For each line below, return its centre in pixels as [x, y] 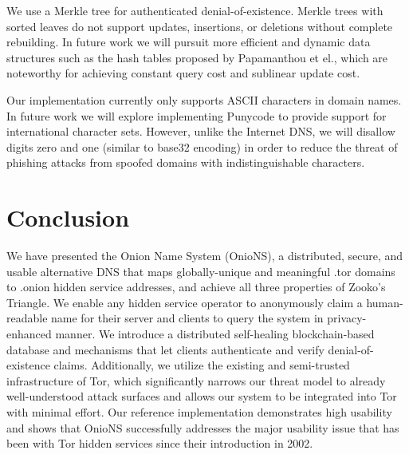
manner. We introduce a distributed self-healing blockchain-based [215, 334]
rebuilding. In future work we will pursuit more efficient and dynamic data [189, 42]
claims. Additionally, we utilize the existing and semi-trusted [202, 365]
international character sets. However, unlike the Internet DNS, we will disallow [201, 131]
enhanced [29, 334]
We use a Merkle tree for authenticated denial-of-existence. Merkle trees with [195, 10]
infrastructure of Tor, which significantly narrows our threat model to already [196, 380]
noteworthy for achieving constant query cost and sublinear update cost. [183, 73]
